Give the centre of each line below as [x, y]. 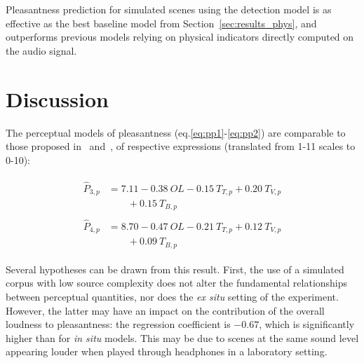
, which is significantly [307, 324]
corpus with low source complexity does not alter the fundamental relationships [177, 283]
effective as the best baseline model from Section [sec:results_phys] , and [161, 23]
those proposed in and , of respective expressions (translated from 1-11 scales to [181, 146]
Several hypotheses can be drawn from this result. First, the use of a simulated [175, 269]
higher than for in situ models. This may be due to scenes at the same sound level [182, 337]
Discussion [57, 98]
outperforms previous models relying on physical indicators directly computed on [180, 37]
